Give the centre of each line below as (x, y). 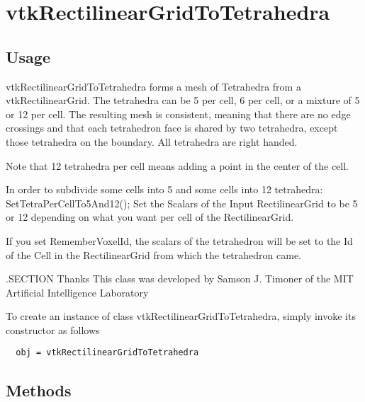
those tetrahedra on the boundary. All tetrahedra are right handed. (152, 141)
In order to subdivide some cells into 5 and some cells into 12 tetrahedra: (164, 189)
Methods (39, 390)
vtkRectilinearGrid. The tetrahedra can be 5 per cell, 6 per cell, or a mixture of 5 (183, 100)
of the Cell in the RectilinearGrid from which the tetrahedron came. (153, 254)
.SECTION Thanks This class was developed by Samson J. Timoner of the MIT (180, 278)
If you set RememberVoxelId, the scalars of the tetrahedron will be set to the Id (179, 240)
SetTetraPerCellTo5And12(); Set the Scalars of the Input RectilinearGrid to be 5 (182, 203)
